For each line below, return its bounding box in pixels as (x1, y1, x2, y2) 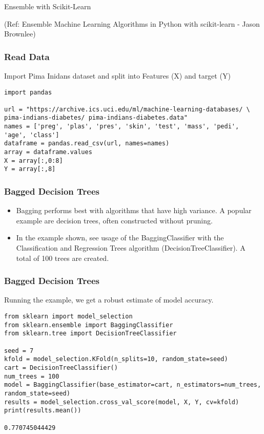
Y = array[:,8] (4, 165, 56, 173)
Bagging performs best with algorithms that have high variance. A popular (16, 205, 252, 216)
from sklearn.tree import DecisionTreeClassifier (4, 330, 177, 337)
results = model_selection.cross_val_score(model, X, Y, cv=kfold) (4, 398, 239, 406)
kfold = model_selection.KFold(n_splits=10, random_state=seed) (4, 355, 228, 363)
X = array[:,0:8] (4, 157, 63, 164)
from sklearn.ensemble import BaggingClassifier (4, 321, 173, 329)
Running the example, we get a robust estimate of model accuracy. (4, 294, 214, 305)
